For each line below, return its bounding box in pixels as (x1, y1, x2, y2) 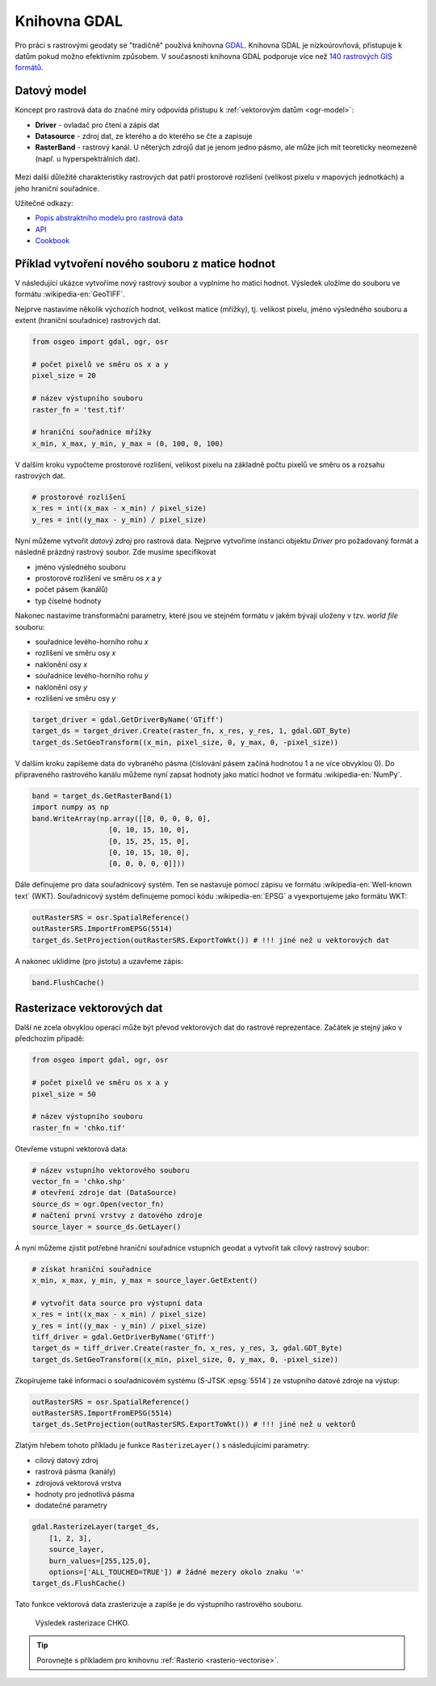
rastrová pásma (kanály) (35, 1466, 116, 1477)
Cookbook (35, 236, 70, 245)
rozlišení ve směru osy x (35, 648, 116, 658)
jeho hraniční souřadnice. (15, 183, 100, 193)
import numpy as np (31, 803, 109, 812)
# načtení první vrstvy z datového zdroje (31, 1211, 203, 1220)
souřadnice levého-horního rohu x (35, 636, 149, 646)
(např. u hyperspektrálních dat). (35, 153, 140, 163)
